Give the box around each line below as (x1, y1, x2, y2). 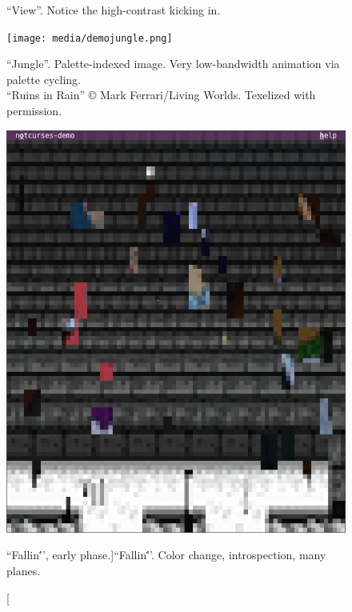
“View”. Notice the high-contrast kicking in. (6, 2, 221, 18)
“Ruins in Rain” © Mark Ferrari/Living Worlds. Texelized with (6, 86, 316, 103)
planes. (6, 562, 41, 579)
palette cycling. (6, 70, 81, 87)
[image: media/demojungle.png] (6, 32, 173, 44)
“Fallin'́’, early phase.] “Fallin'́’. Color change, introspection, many (6, 546, 326, 563)
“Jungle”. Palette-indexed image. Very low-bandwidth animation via (6, 55, 340, 72)
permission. (6, 102, 62, 119)
